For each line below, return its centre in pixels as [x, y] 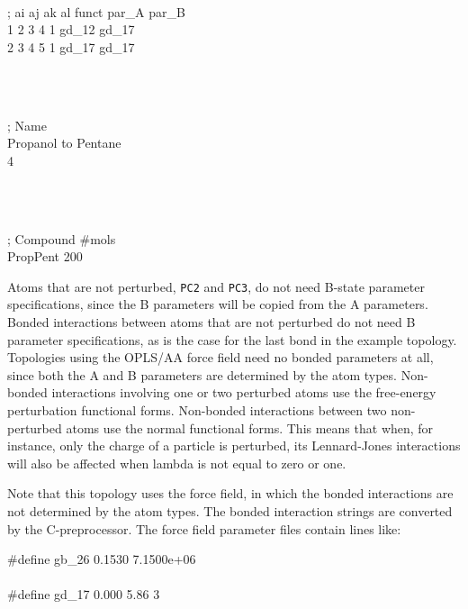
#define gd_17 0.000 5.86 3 [84, 594]
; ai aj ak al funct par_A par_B [96, 11]
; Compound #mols [62, 238]
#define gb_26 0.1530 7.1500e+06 [102, 559]
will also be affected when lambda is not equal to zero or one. [177, 463]
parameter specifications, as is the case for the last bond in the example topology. [232, 339]
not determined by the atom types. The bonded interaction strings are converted [230, 510]
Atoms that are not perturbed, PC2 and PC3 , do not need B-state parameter [216, 286]
